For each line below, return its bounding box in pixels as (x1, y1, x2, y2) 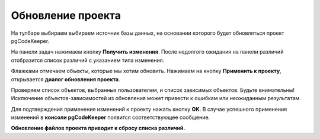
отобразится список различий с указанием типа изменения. (11, 57, 165, 64)
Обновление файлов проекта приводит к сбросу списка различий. (11, 124, 185, 132)
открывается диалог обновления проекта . (11, 75, 121, 82)
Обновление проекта (11, 9, 121, 22)
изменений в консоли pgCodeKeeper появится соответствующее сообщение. (11, 114, 210, 121)
